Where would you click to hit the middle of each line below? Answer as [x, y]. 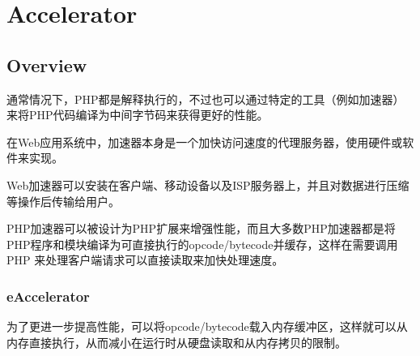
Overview [47, 64]
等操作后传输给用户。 [63, 201]
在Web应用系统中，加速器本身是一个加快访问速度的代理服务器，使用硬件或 [205, 142]
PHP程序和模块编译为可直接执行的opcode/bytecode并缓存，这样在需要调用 [202, 244]
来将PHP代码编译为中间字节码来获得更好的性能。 [138, 115]
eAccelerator [48, 296]
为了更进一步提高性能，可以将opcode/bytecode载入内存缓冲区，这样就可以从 [207, 326]
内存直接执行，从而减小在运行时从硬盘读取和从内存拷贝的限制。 [176, 342]
